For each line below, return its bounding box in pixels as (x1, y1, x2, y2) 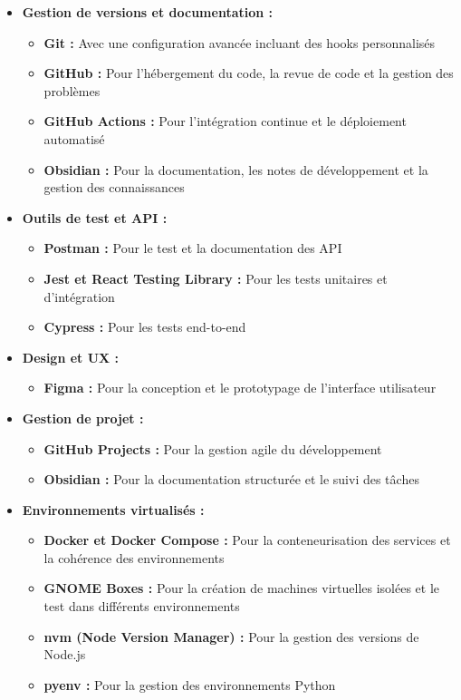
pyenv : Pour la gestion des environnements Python (43, 675, 336, 694)
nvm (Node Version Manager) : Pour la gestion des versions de (43, 627, 419, 646)
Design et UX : (22, 347, 120, 366)
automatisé (43, 129, 105, 148)
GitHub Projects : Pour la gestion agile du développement (43, 439, 382, 458)
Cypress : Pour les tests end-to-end (43, 317, 246, 336)
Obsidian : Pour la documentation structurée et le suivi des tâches (43, 470, 419, 489)
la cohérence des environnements (43, 548, 225, 567)
